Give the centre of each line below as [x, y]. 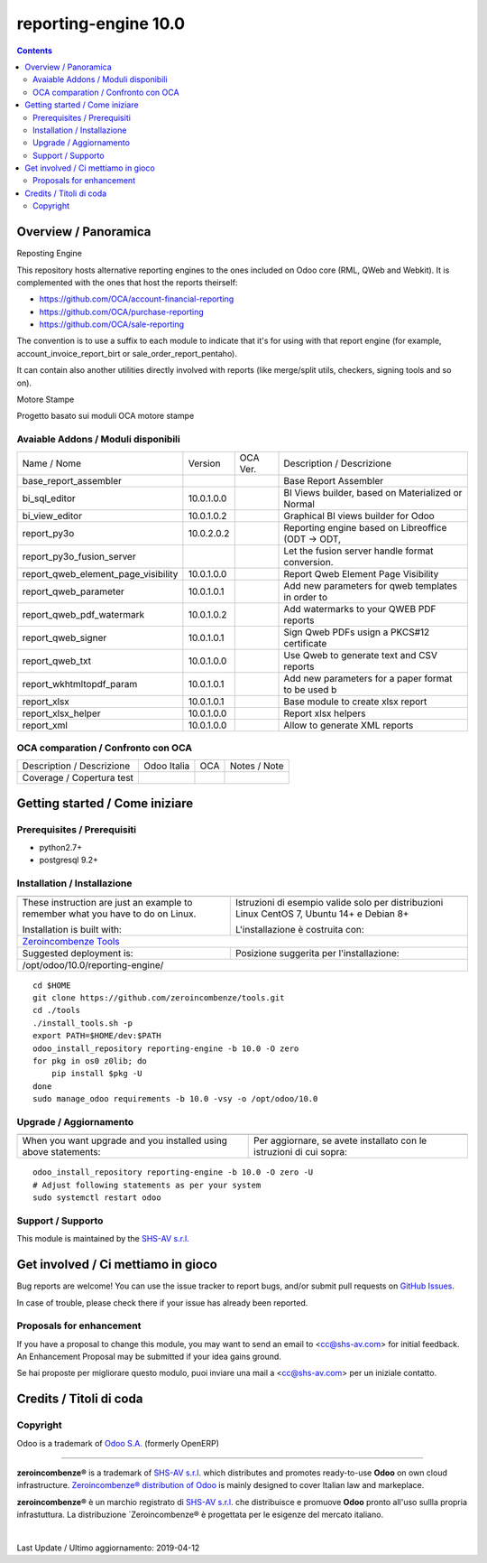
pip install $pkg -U [96, 1074]
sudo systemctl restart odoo [97, 1198]
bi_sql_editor [49, 498]
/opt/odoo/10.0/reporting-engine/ [93, 964]
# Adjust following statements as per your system [147, 1185]
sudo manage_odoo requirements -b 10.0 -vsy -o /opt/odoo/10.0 [175, 1099]
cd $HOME [52, 985]
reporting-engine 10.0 [101, 23]
